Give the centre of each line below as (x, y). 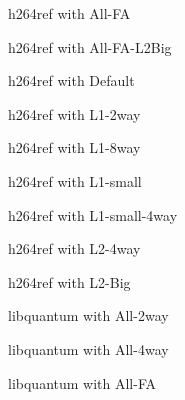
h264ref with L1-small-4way (93, 214)
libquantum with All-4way (88, 348)
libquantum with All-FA (82, 382)
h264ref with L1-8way (74, 147)
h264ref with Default (71, 80)
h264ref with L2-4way (74, 248)
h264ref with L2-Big (69, 281)
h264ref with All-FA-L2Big (90, 46)
